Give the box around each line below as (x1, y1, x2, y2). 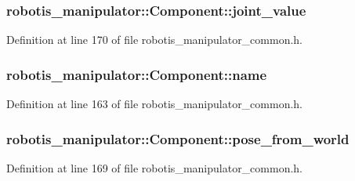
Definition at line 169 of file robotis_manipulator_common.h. (6, 159, 303, 176)
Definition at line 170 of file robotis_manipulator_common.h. (6, 31, 303, 48)
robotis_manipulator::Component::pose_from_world (6, 129, 350, 148)
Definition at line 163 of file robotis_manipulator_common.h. (6, 96, 303, 112)
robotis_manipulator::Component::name (6, 64, 267, 84)
